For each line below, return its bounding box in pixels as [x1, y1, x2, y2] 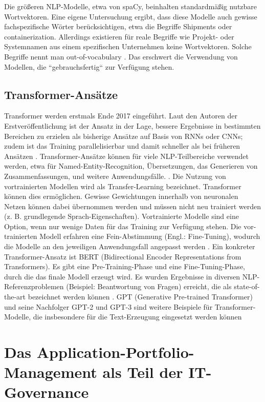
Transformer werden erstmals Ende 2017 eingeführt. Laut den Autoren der [4, 110, 237, 121]
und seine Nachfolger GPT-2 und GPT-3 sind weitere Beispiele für [4, 301, 213, 312]
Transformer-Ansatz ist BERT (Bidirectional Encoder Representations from [4, 251, 241, 262]
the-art [4, 291, 26, 302]
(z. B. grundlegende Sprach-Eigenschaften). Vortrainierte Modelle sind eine [4, 211, 239, 222]
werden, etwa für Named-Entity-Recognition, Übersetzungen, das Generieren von [4, 160, 258, 171]
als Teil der [102, 361, 183, 383]
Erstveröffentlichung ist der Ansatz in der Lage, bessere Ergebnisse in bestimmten [4, 120, 261, 131]
